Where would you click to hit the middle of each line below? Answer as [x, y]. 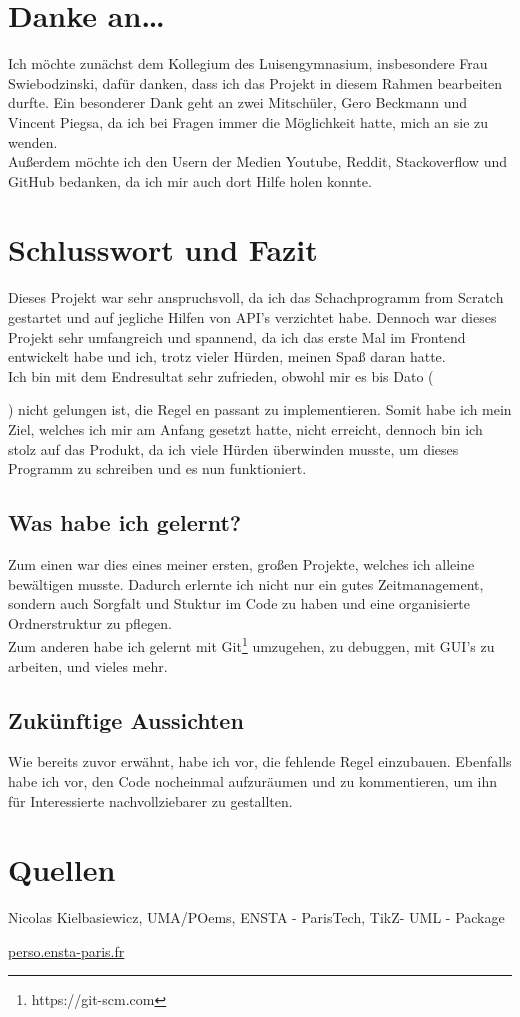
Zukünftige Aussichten [126, 719]
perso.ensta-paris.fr [66, 950]
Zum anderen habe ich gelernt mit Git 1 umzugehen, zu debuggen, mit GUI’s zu [251, 644]
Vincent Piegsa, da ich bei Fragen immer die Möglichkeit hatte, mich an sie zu [248, 121]
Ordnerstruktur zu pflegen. [90, 622]
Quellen [62, 869]
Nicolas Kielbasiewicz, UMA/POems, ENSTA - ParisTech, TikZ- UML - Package [256, 917]
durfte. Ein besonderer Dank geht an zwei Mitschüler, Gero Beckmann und [238, 102]
